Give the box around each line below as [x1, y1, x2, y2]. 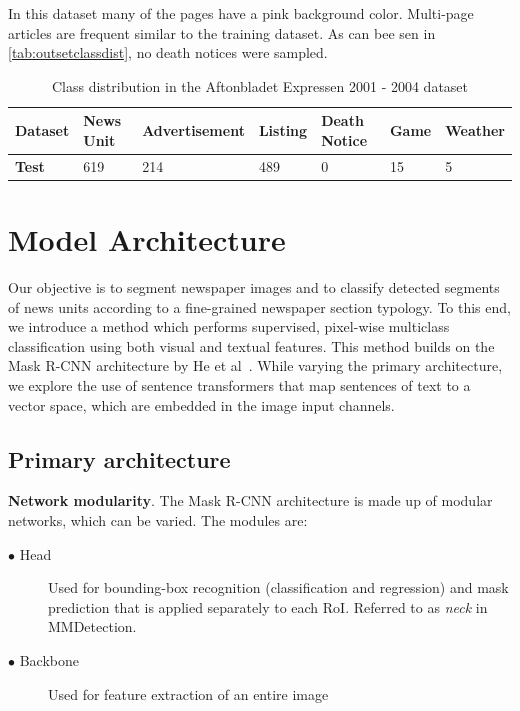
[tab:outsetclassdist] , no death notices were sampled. [8, 42, 328, 63]
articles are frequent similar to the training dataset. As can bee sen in [8, 22, 436, 43]
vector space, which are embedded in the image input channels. [8, 394, 395, 415]
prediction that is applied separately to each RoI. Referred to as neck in [48, 596, 488, 617]
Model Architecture [8, 219, 286, 260]
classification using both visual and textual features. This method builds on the [8, 335, 495, 356]
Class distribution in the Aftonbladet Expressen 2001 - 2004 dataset [51, 75, 469, 96]
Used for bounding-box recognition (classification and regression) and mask [48, 577, 509, 598]
